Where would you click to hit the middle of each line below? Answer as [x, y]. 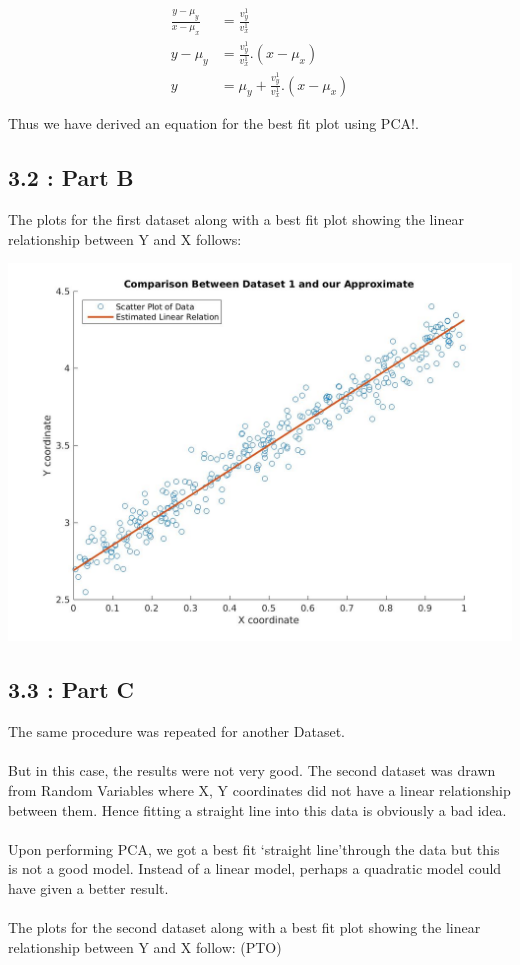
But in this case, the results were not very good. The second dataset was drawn [252, 770]
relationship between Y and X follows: [125, 238]
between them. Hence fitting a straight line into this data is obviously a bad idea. [257, 809]
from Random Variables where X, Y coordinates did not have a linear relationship [259, 789]
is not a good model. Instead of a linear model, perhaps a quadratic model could [255, 868]
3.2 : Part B [71, 177]
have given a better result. [88, 887]
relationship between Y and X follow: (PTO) [145, 946]
